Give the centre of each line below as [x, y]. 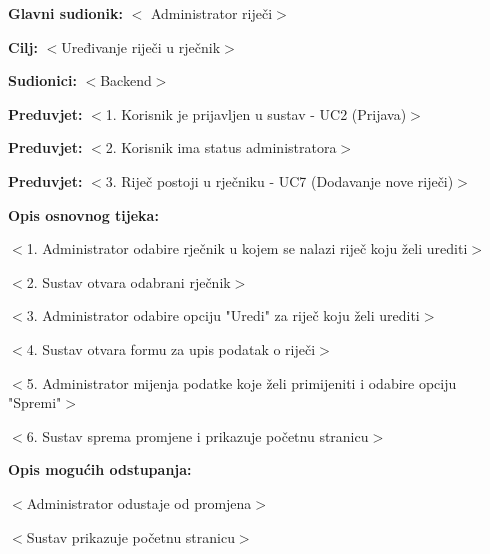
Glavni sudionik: [65, 13]
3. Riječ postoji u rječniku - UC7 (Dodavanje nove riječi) [279, 180]
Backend [126, 80]
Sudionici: [42, 80]
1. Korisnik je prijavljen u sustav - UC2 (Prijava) [256, 113]
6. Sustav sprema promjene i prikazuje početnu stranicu [197, 435]
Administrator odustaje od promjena [139, 502]
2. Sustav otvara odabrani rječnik [128, 281]
